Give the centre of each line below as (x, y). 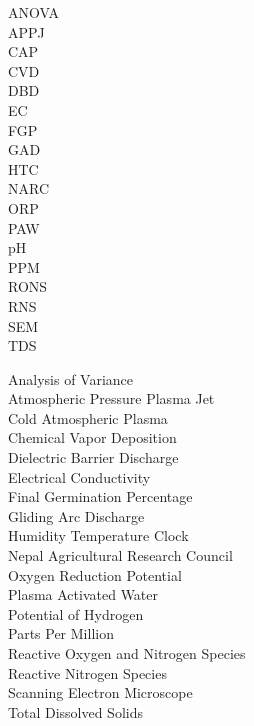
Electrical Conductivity (79, 476)
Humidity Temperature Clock (98, 535)
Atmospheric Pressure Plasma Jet (111, 398)
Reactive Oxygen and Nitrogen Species (127, 653)
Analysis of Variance (71, 378)
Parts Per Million (61, 633)
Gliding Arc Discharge (76, 515)
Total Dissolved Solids (75, 711)
